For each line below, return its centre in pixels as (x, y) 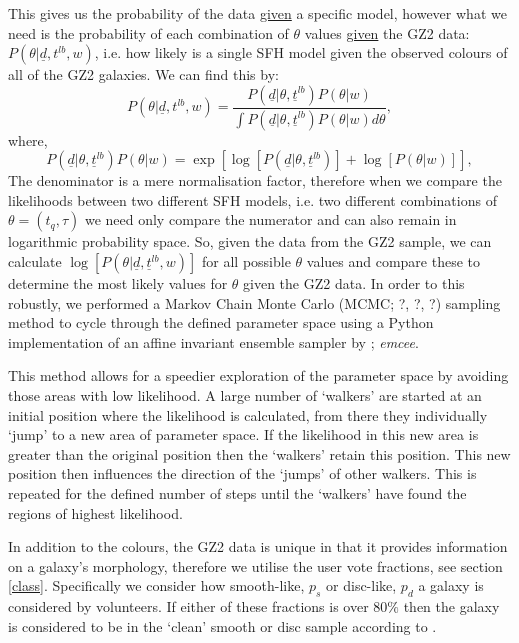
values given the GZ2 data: (387, 32)
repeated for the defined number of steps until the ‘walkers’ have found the (237, 492)
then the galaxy (451, 606)
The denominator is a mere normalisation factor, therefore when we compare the (255, 180)
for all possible (246, 261)
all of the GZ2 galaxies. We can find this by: (143, 74)
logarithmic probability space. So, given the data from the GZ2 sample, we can (250, 241)
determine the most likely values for (118, 283)
